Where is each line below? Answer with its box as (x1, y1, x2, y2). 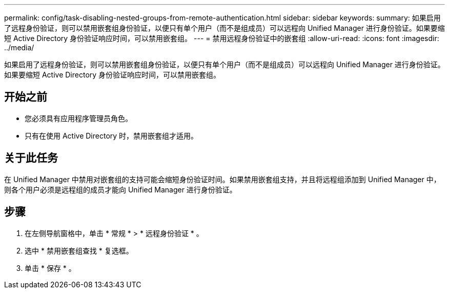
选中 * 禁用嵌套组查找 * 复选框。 (25, 246, 133, 255)
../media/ (4, 43, 34, 52)
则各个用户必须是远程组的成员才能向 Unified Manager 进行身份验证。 (4, 185, 237, 194)
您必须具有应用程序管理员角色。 (25, 113, 132, 123)
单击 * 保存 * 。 (25, 263, 76, 272)
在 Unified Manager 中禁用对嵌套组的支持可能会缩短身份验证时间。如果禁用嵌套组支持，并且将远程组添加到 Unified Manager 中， (4, 174, 441, 184)
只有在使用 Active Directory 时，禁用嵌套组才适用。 (25, 131, 198, 140)
